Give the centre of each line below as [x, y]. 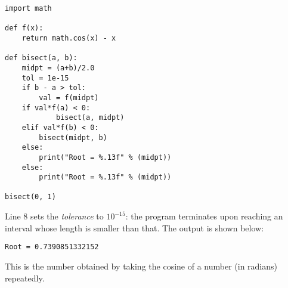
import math [28, 8]
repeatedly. [25, 278]
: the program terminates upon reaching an [204, 216]
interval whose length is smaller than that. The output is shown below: [134, 227]
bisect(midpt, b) [73, 137]
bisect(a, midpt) [90, 118]
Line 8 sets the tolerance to [54, 216]
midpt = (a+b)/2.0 [58, 68]
